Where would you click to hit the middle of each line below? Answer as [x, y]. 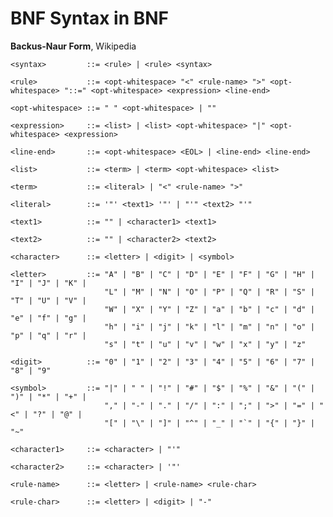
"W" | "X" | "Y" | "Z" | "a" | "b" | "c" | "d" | [209, 309]
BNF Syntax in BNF [90, 18]
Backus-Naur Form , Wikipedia [73, 46]
